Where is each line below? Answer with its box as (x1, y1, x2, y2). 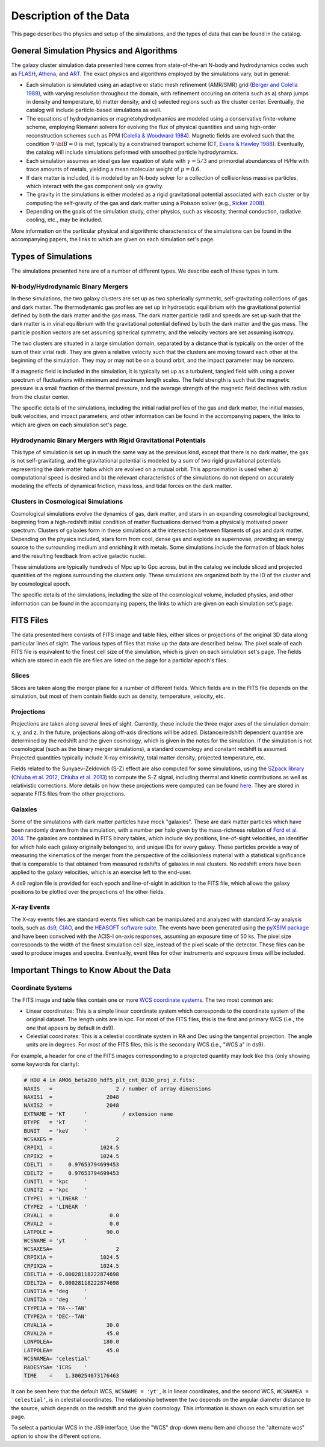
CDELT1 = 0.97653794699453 (23, 1161, 120, 1168)
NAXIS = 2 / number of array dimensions (23, 1085, 211, 1092)
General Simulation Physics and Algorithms (11, 46, 178, 56)
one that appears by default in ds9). (26, 1024, 116, 1031)
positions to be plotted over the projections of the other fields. (11, 888, 165, 895)
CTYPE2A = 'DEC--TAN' (23, 1313, 88, 1320)
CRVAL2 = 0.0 (23, 1220, 120, 1227)
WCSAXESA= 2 (23, 1246, 120, 1253)
